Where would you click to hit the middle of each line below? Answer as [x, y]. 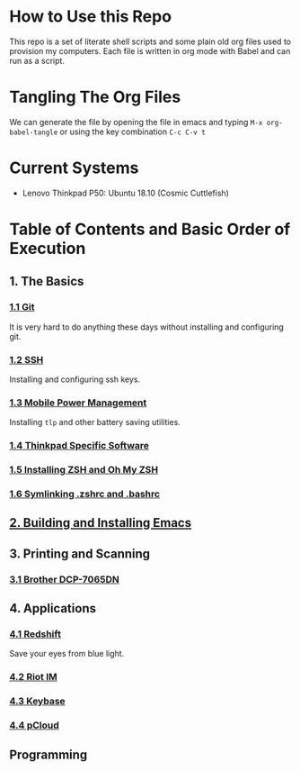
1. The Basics [47, 281]
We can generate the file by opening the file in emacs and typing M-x [136, 122]
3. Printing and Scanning [80, 553]
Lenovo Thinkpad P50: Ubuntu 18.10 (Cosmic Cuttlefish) [125, 193]
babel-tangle [34, 132]
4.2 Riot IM [34, 677]
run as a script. [37, 60]
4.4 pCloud [35, 725]
